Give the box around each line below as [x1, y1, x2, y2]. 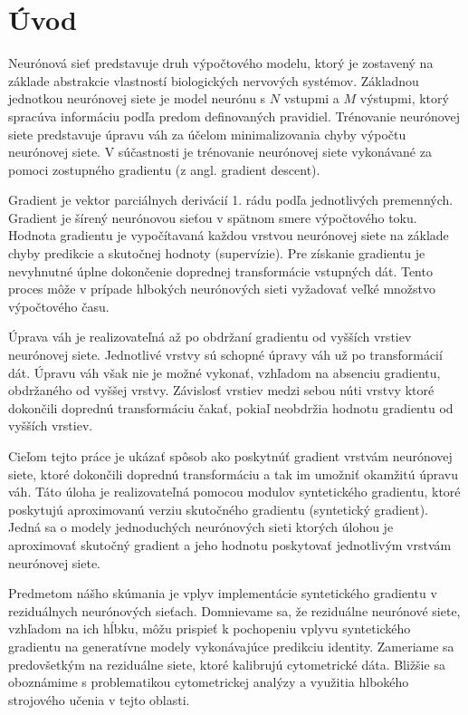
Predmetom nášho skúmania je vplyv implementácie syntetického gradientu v [8, 584, 437, 603]
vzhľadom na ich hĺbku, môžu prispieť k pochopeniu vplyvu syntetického [8, 619, 411, 638]
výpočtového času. [8, 296, 110, 315]
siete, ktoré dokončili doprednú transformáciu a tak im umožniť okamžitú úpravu [8, 464, 458, 483]
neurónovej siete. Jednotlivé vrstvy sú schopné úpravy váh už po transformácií [8, 345, 443, 364]
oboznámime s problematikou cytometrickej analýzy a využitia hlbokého [8, 672, 409, 691]
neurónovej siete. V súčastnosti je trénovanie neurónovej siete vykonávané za [8, 142, 432, 161]
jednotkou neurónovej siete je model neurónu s [8, 89, 266, 108]
